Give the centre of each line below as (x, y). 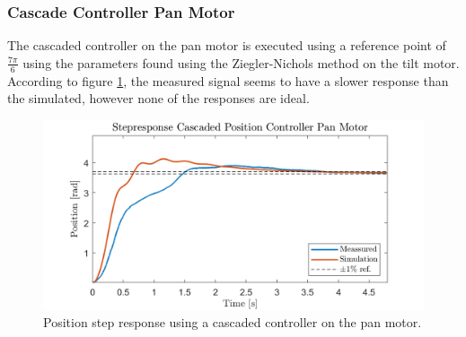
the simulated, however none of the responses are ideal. (158, 98)
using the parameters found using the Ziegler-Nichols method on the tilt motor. (241, 62)
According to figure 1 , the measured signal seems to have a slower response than (228, 80)
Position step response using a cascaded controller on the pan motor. (233, 322)
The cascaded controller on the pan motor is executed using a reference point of (227, 45)
